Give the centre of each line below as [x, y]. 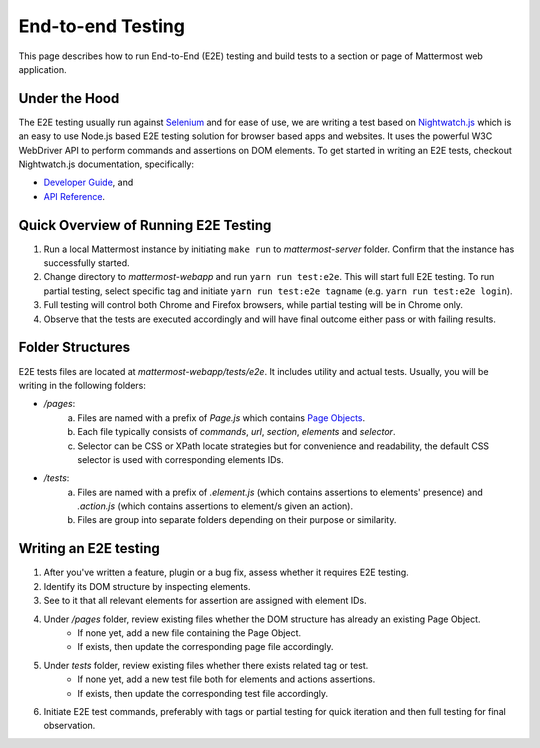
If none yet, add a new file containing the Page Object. [189, 632]
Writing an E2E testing [89, 548]
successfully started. [86, 263]
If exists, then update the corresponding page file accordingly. [205, 647]
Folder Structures [74, 347]
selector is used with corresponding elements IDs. [180, 459]
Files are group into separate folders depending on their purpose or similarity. [237, 520]
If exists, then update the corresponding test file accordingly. [203, 693]
